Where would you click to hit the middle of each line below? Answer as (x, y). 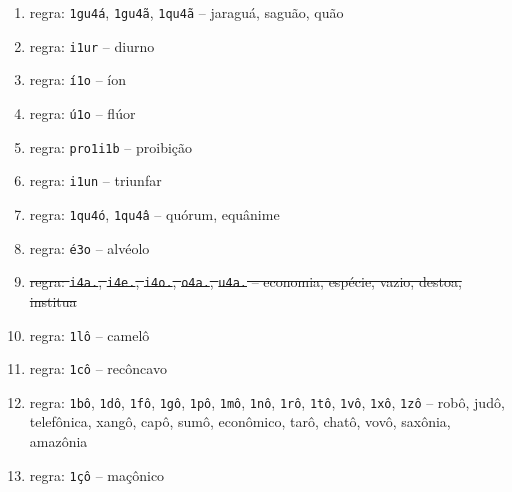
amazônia (58, 441)
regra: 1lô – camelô (89, 334)
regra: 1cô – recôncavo (98, 368)
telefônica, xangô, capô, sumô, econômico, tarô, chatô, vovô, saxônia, (240, 421)
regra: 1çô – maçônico (97, 474)
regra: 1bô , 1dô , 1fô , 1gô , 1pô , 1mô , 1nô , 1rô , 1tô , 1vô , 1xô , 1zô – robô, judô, (267, 401)
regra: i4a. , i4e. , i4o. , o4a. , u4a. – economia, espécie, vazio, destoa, (245, 281)
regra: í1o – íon (78, 79)
